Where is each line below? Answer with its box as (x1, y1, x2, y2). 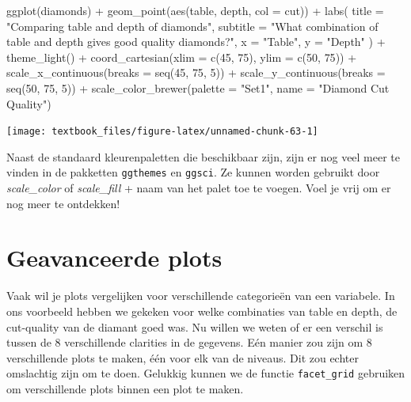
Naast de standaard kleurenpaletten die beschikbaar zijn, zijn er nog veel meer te (6, 148, 401, 165)
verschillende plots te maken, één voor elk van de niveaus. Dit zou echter (6, 349, 359, 366)
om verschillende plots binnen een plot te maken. (6, 381, 244, 396)
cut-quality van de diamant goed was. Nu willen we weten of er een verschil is (6, 318, 383, 335)
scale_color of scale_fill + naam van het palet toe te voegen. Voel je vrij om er (6, 180, 391, 196)
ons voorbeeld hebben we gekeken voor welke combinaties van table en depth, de (6, 302, 398, 319)
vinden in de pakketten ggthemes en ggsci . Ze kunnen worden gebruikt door (6, 164, 380, 180)
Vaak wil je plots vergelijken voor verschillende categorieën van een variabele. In (6, 287, 395, 304)
